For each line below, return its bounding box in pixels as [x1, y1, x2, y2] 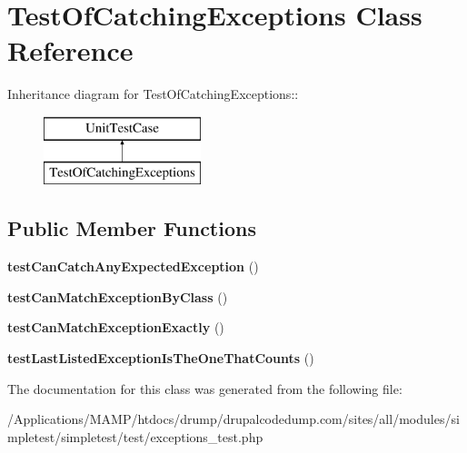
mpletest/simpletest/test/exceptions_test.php [7, 427, 263, 446]
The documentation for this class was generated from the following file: [7, 379, 402, 398]
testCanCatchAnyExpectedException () [7, 257, 259, 276]
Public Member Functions [7, 214, 256, 242]
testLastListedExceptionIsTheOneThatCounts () [7, 349, 314, 368]
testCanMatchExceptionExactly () [7, 318, 224, 337]
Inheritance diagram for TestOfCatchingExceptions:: [7, 84, 299, 103]
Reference [7, 32, 134, 69]
